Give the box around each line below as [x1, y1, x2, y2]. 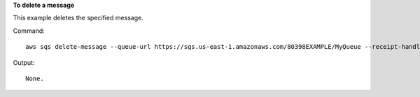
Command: [13, 27, 45, 35]
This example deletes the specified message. [13, 14, 143, 22]
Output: [13, 58, 35, 66]
